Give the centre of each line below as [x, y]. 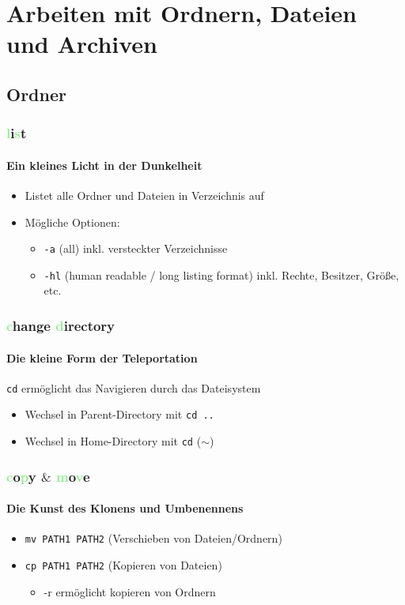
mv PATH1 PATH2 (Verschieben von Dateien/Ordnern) [153, 538]
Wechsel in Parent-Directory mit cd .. [119, 414]
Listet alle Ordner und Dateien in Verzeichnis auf [144, 195]
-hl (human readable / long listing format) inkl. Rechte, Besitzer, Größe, [221, 274]
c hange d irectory [61, 325]
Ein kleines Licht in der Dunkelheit [104, 165]
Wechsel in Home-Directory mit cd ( [113, 441]
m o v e [73, 476]
